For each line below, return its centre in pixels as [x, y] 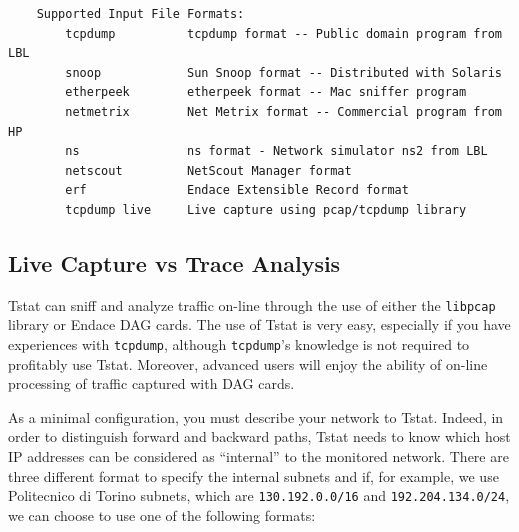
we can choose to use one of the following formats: [162, 514]
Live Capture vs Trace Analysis [174, 262]
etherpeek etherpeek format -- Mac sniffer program [266, 92]
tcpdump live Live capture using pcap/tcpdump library [266, 209]
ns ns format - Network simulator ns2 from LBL [276, 151]
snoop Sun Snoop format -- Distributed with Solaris [283, 72]
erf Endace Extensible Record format [237, 190]
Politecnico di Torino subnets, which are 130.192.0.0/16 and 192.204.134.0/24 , [259, 495]
